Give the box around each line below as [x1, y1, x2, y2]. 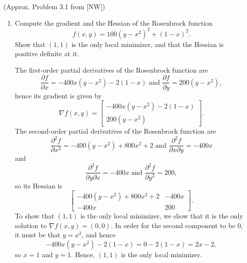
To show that [15, 211, 54, 221]
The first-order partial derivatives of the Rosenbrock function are [15, 64, 208, 75]
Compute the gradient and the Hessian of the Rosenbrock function [15, 17, 213, 28]
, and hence [82, 230, 116, 240]
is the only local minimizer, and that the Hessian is [71, 39, 224, 49]
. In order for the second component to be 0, [111, 220, 243, 230]
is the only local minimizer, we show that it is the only [80, 211, 243, 221]
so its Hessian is [15, 180, 62, 190]
